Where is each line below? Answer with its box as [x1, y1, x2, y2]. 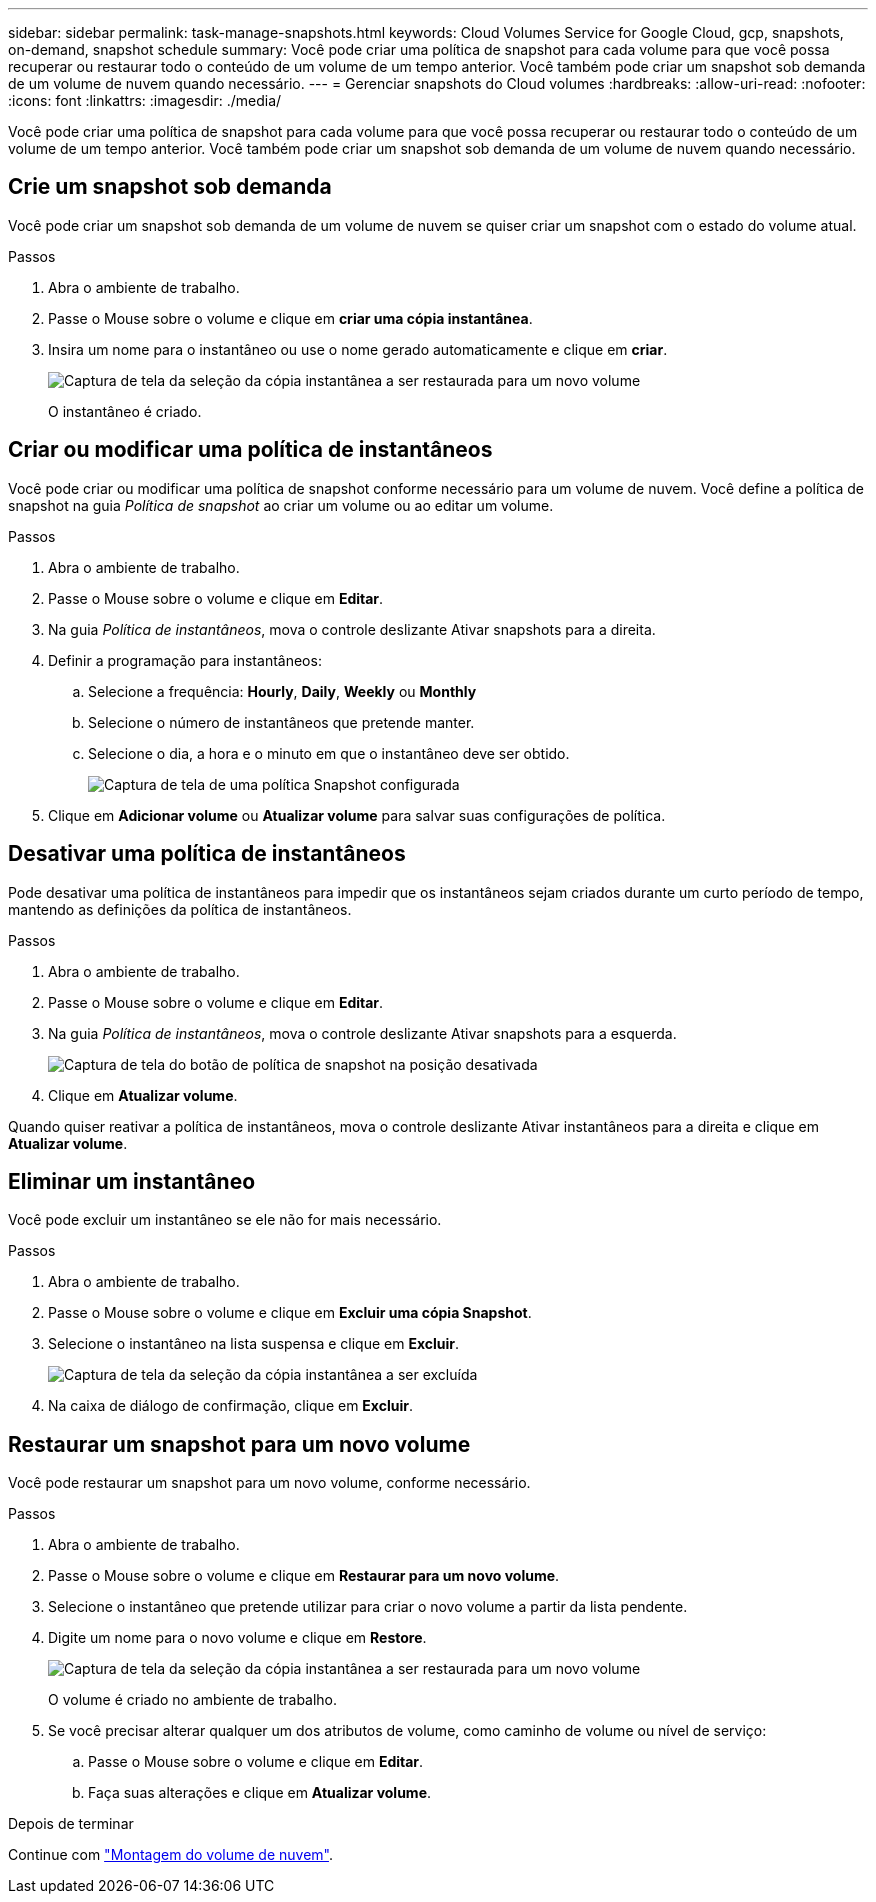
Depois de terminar [8, 1815, 134, 1833]
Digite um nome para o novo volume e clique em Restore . [48, 1629, 427, 1647]
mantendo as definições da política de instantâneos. [8, 900, 352, 918]
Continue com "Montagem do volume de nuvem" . [8, 1846, 333, 1864]
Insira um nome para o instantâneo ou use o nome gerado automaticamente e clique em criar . [48, 340, 668, 358]
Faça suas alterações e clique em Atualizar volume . [88, 1784, 432, 1802]
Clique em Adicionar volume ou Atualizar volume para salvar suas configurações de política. [48, 806, 666, 824]
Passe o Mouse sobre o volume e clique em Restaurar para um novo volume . [48, 1567, 560, 1585]
